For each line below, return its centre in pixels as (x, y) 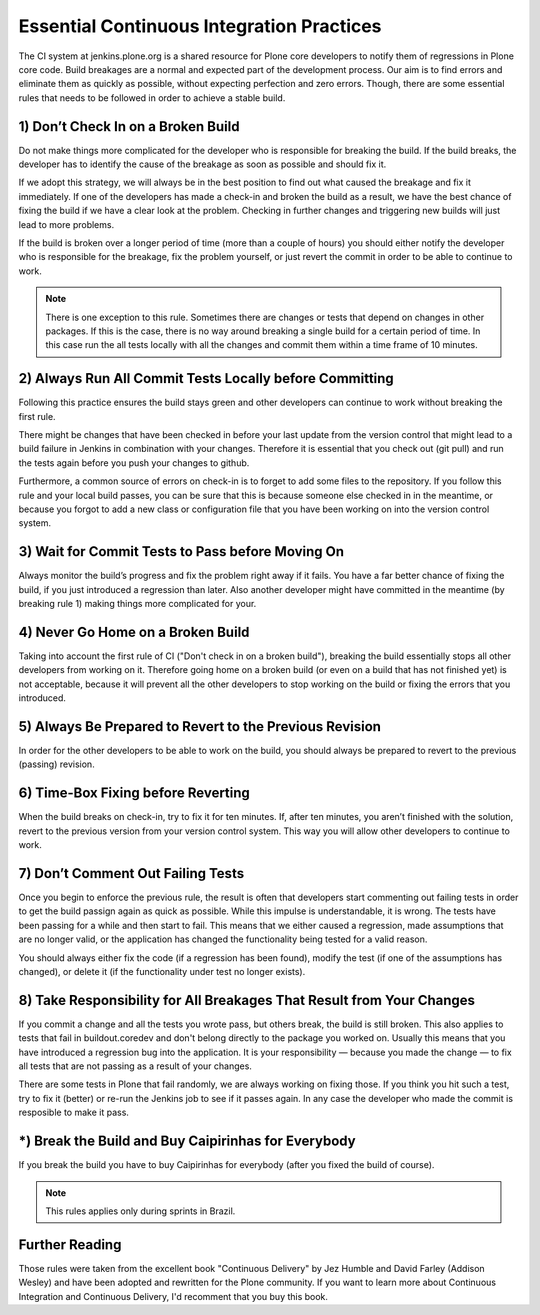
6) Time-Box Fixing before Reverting (134, 793)
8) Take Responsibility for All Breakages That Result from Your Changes (246, 1000)
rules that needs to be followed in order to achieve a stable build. (152, 97)
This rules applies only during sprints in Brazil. (140, 1211)
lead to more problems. (66, 224)
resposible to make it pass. (74, 1112)
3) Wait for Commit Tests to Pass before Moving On (181, 551)
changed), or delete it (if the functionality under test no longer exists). (162, 971)
